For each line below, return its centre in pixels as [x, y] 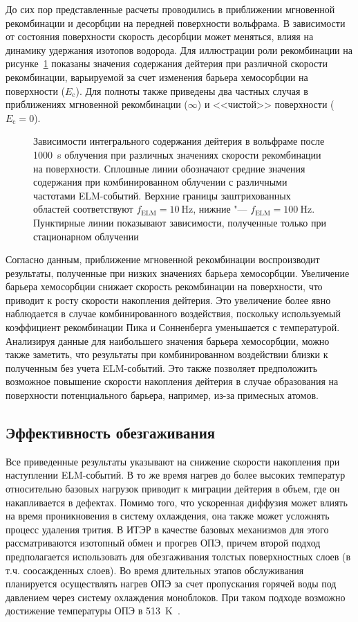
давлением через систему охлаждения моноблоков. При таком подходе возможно [176, 597]
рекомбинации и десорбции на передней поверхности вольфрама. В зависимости [176, 23]
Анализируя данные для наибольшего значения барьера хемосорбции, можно [168, 340]
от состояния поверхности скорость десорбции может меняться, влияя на [160, 36]
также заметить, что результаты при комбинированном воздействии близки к [167, 354]
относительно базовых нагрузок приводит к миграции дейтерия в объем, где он [173, 489]
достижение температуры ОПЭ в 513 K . [93, 611]
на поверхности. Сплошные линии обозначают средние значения [169, 168]
